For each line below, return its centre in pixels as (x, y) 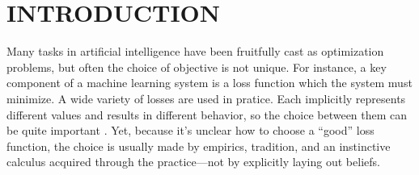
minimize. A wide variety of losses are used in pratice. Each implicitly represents (206, 98)
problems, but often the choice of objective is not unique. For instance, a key (197, 67)
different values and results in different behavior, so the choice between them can (207, 114)
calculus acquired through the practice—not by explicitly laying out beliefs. (193, 162)
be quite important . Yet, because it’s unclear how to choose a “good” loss (190, 130)
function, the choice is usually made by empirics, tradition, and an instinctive (199, 146)
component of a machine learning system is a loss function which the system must (209, 83)
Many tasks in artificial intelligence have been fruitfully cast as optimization (195, 51)
